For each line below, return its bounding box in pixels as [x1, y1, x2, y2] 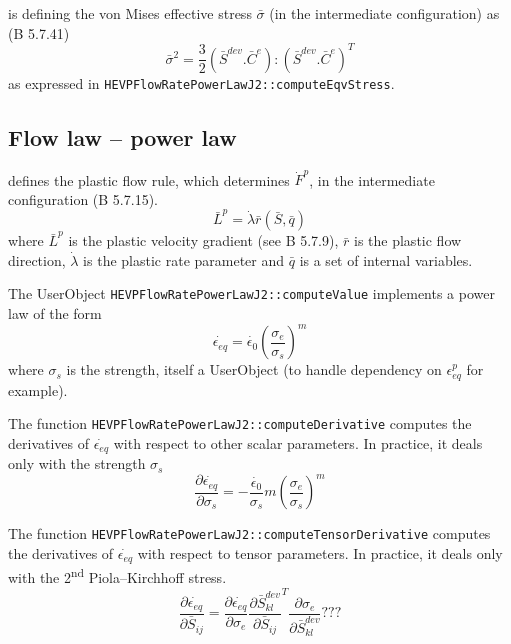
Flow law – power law [8, 121, 237, 152]
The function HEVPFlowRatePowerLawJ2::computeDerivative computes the [8, 413, 472, 434]
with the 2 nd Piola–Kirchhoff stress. [8, 564, 227, 588]
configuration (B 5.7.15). [8, 188, 158, 209]
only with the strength [8, 453, 146, 474]
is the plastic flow [354, 230, 462, 251]
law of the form [8, 303, 102, 324]
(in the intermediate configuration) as [269, 3, 500, 23]
